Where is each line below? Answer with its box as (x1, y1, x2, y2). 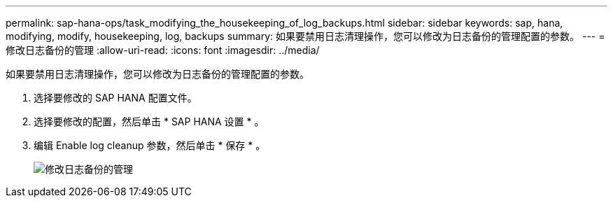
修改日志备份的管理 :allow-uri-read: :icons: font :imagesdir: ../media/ (6, 44, 320, 56)
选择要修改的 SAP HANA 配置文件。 (34, 92, 197, 104)
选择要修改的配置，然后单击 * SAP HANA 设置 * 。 (34, 115, 265, 127)
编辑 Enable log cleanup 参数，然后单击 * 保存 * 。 (34, 139, 266, 151)
